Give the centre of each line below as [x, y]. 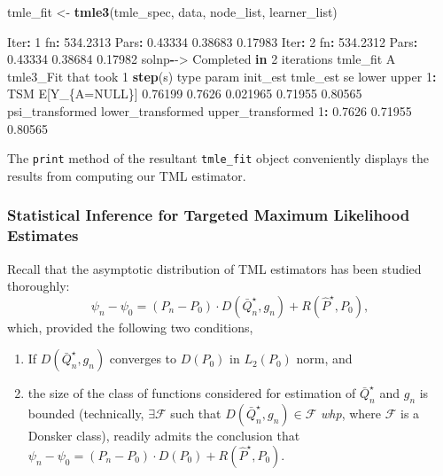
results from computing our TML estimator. [127, 175]
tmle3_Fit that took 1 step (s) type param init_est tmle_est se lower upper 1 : [222, 76]
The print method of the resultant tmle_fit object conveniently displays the [218, 158]
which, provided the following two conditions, [130, 327]
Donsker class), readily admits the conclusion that [164, 436]
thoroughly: [39, 286]
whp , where [351, 414]
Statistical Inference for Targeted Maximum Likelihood [209, 215]
